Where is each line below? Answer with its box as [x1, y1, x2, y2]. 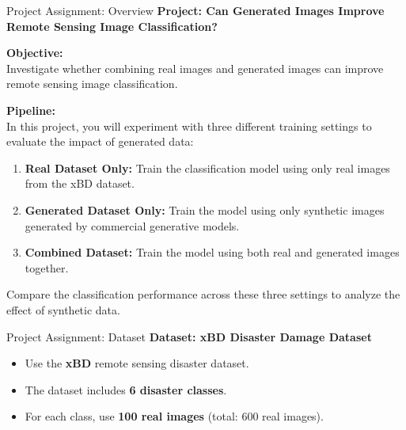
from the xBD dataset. [25, 175, 135, 192]
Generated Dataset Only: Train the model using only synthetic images [25, 201, 385, 218]
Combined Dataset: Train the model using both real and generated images [25, 244, 400, 261]
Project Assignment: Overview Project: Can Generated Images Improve [6, 2, 385, 18]
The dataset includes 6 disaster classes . [25, 381, 227, 398]
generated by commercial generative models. [25, 217, 240, 234]
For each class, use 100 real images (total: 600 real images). [25, 408, 324, 424]
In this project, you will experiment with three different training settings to [6, 117, 372, 134]
